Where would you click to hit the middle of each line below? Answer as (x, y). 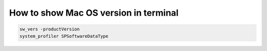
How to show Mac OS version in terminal (94, 13)
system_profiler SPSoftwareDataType (64, 36)
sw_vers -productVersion (50, 29)
